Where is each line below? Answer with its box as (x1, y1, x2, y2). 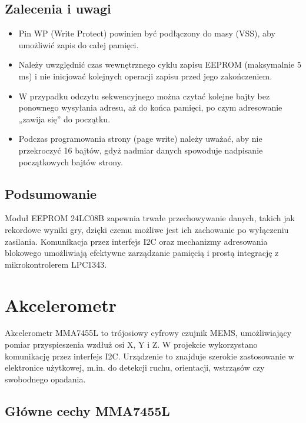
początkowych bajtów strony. (18, 155, 123, 168)
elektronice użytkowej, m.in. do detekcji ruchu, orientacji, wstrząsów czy (5, 361, 265, 374)
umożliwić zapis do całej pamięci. (18, 38, 139, 51)
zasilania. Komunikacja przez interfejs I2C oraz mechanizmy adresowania (5, 235, 268, 247)
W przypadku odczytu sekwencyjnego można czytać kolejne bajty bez (18, 89, 270, 102)
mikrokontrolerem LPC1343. (5, 258, 107, 270)
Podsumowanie (5, 184, 97, 202)
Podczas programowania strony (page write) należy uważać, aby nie (18, 132, 262, 145)
